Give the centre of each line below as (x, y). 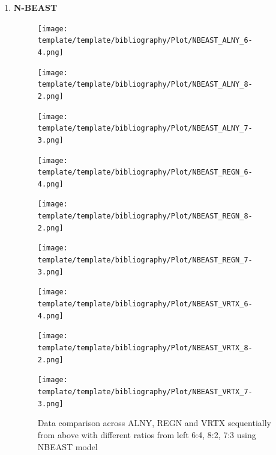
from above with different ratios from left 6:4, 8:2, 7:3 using (147, 434)
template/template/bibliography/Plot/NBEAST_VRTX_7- (145, 392)
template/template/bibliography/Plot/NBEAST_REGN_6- (145, 172)
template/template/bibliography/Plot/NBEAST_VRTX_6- (145, 304)
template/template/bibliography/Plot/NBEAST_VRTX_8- (145, 348)
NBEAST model (67, 446)
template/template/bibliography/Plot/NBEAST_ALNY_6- (145, 41)
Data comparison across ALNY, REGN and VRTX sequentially (154, 423)
